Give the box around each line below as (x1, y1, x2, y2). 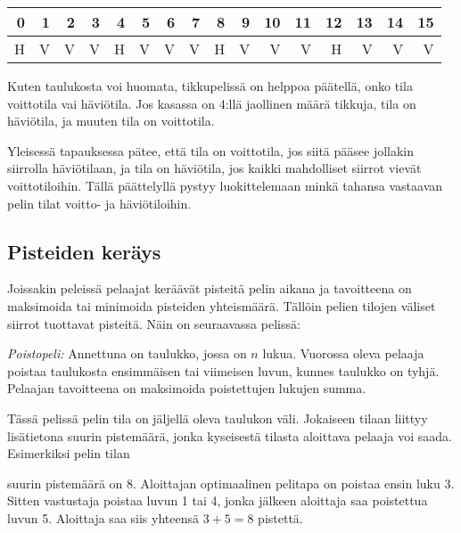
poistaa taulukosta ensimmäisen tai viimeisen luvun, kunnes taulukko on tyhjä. (7, 361, 440, 380)
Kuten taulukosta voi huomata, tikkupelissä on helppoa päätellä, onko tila (7, 77, 413, 94)
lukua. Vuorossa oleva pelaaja (262, 344, 424, 363)
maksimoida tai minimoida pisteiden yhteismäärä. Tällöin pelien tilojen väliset (7, 296, 436, 315)
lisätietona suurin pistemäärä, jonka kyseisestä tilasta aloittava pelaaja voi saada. (7, 426, 452, 445)
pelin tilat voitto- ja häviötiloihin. (7, 193, 192, 212)
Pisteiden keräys (7, 237, 161, 265)
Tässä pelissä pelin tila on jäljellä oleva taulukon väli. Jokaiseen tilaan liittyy (7, 408, 428, 427)
